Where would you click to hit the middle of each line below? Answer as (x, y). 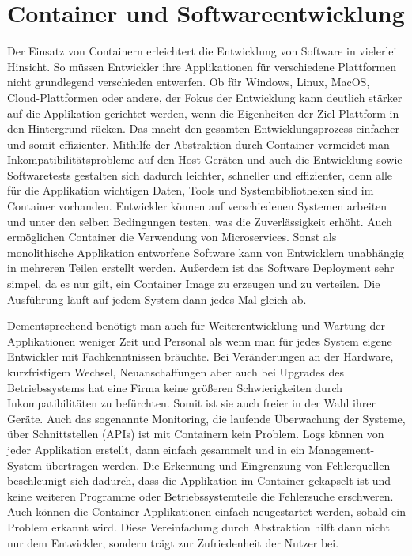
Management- (341, 449)
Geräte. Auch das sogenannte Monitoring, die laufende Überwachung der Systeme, (206, 418)
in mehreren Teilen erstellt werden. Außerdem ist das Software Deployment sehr (201, 268)
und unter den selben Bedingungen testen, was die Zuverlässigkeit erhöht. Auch (200, 221)
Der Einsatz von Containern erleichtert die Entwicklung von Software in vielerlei (202, 51)
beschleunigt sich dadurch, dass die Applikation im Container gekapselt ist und (199, 480)
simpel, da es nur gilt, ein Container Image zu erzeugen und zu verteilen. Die (194, 284)
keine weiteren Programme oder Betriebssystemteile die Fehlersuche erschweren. (200, 495)
